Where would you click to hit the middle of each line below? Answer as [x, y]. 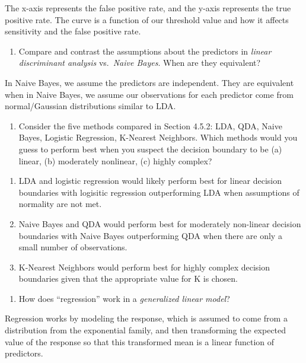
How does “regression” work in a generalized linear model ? [124, 298]
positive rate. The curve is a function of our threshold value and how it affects [147, 19]
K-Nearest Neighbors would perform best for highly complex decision [144, 267]
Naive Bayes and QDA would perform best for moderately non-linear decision [160, 223]
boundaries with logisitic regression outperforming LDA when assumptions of [159, 192]
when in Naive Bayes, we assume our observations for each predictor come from [149, 94]
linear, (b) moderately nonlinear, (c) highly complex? [115, 160]
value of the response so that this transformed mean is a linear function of [140, 341]
